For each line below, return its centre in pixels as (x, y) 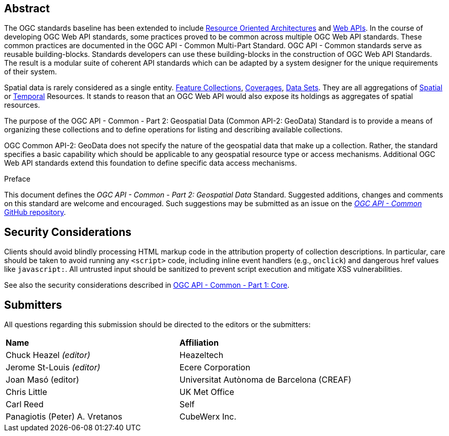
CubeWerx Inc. (208, 417)
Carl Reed (25, 404)
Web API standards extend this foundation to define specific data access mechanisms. (151, 163)
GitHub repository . (35, 212)
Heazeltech (201, 355)
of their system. (31, 72)
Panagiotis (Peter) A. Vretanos (64, 417)
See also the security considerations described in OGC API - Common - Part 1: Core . (147, 285)
